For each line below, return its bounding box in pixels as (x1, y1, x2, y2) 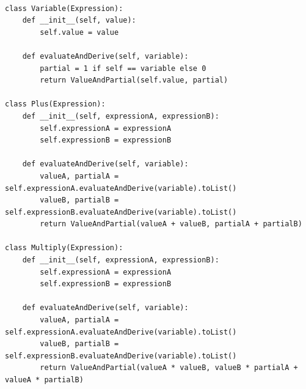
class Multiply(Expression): (5, 243, 123, 253)
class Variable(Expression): (5, 4, 123, 13)
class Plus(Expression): (5, 100, 106, 109)
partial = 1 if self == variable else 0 (40, 64, 206, 73)
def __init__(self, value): (22, 16, 136, 25)
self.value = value (40, 28, 119, 37)
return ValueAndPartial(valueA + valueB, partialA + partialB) (40, 220, 302, 229)
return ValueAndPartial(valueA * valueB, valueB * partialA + (40, 363, 298, 372)
